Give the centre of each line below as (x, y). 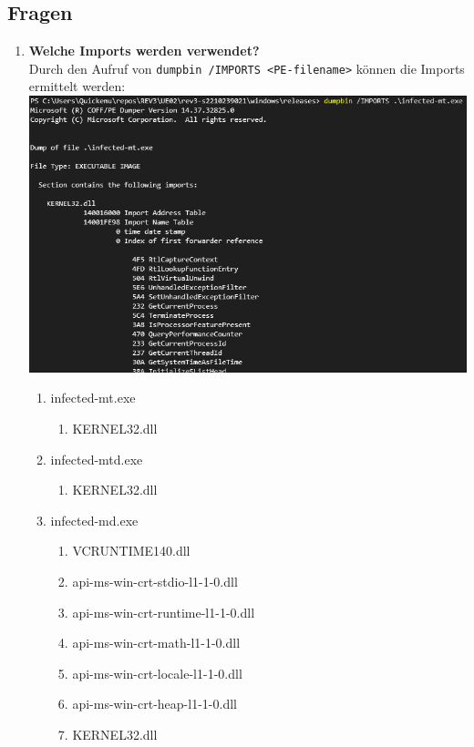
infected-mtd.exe (97, 459)
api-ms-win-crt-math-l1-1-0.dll (156, 643)
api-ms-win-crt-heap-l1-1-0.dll (155, 704)
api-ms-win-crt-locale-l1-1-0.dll (157, 673)
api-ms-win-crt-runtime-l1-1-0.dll (164, 612)
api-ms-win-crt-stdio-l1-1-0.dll (155, 581)
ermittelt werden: (77, 86)
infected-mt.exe (93, 398)
